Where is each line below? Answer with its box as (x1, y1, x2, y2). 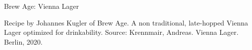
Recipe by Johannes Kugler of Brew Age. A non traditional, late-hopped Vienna (4, 17, 248, 27)
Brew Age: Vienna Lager (4, 1, 79, 11)
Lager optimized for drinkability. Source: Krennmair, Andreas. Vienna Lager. (4, 27, 239, 37)
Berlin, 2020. (4, 36, 43, 47)
